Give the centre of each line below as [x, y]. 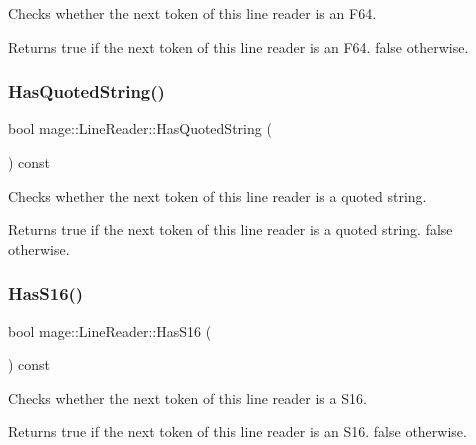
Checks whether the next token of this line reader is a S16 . [187, 397]
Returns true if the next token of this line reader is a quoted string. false [230, 229]
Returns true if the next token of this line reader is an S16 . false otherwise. [237, 431]
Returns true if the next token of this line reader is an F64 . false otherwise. [238, 46]
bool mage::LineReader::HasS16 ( [110, 330]
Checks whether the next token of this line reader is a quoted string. [217, 195]
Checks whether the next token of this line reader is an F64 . [192, 13]
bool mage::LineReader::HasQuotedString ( [140, 128]
